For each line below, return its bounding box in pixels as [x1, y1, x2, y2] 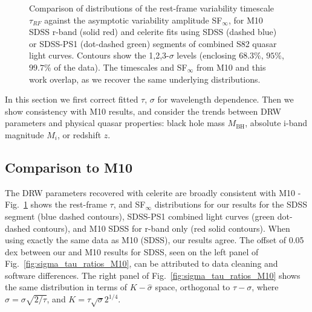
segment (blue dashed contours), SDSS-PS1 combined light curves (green [5, 209, 275, 222]
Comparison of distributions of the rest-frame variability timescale [29, 2, 275, 14]
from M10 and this [196, 60, 266, 73]
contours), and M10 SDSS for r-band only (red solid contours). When [33, 221, 290, 234]
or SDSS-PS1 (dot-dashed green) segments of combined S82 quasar [29, 37, 277, 49]
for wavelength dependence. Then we [157, 93, 294, 106]
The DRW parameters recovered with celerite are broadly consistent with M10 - [5, 186, 301, 199]
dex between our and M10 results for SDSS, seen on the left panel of [5, 245, 259, 258]
